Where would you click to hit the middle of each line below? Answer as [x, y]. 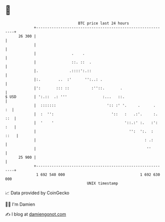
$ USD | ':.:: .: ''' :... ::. [65, 97]
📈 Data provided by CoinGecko [37, 193]
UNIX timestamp [103, 183]
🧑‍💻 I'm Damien [20, 204]
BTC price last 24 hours [104, 23]
